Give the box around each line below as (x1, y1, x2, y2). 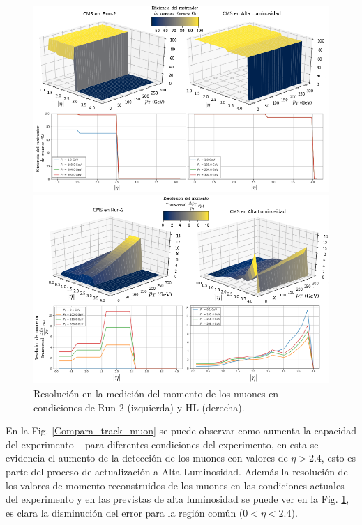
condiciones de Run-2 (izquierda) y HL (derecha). (33, 400, 245, 414)
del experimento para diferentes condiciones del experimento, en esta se (6, 436, 319, 451)
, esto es (321, 450, 356, 465)
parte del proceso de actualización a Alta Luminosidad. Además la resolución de (6, 464, 348, 478)
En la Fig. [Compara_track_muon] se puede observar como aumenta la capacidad (6, 423, 357, 438)
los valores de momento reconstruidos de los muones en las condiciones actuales (6, 478, 345, 492)
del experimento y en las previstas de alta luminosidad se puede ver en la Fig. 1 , (6, 492, 349, 506)
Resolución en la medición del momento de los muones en (33, 386, 279, 400)
